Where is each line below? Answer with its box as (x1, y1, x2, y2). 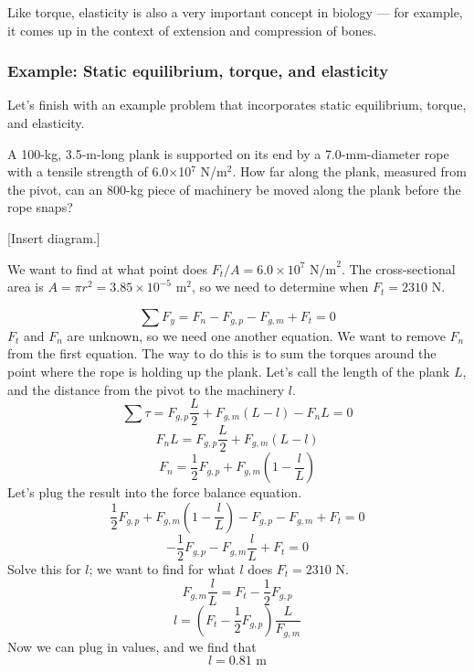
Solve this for (7, 559, 81, 578)
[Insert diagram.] (7, 228, 100, 247)
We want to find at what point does (7, 259, 208, 278)
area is (7, 277, 44, 296)
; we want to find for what (89, 559, 236, 578)
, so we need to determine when (192, 277, 369, 296)
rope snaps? (7, 197, 73, 217)
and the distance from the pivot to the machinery (7, 379, 285, 399)
